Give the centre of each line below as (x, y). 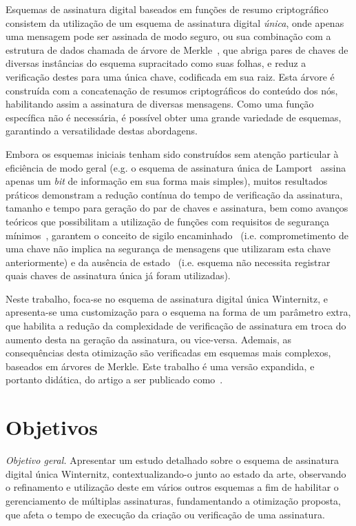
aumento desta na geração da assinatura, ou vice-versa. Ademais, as (149, 339)
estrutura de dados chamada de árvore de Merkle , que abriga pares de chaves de (177, 49)
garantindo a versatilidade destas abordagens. (102, 131)
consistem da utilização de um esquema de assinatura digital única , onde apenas (175, 22)
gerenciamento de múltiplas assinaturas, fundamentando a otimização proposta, (174, 500)
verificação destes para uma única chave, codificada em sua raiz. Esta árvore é (170, 76)
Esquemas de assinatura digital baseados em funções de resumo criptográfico (167, 9)
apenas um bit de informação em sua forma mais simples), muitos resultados (167, 181)
